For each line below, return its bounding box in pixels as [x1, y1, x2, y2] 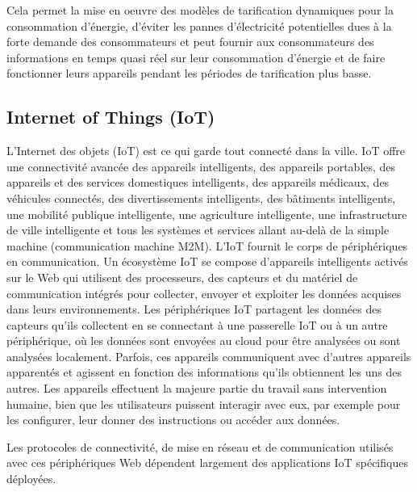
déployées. [6, 470, 56, 487]
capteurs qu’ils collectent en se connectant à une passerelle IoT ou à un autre [6, 316, 388, 333]
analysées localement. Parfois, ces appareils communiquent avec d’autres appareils [6, 347, 411, 364]
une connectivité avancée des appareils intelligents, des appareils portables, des [6, 158, 396, 175]
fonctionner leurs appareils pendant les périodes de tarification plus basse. [6, 65, 372, 82]
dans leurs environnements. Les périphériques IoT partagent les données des [6, 301, 382, 317]
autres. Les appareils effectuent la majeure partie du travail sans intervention [6, 380, 387, 397]
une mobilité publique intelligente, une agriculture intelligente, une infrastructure [6, 205, 407, 222]
